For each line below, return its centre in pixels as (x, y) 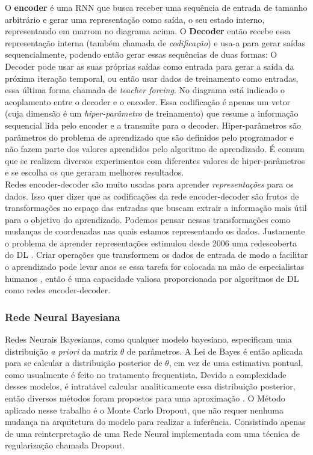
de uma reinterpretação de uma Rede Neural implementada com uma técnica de (152, 433)
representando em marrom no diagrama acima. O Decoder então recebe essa (148, 31)
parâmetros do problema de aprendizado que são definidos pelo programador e (149, 137)
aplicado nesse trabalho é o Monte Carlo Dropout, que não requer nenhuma (144, 410)
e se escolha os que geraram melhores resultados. (95, 172)
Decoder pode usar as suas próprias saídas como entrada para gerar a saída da (150, 66)
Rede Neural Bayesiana (63, 316)
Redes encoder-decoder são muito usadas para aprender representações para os (149, 184)
